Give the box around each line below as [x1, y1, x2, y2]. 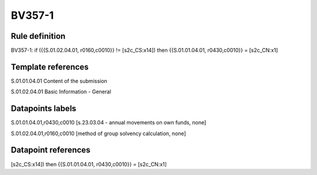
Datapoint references [11, 145, 91, 155]
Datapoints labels [11, 103, 76, 114]
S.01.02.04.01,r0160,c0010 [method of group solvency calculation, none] [11, 130, 186, 137]
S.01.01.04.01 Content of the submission [11, 77, 108, 85]
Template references [11, 62, 89, 72]
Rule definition [11, 31, 66, 41]
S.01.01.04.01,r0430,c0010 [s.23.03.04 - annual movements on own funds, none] [11, 119, 207, 126]
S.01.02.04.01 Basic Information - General [11, 88, 112, 95]
